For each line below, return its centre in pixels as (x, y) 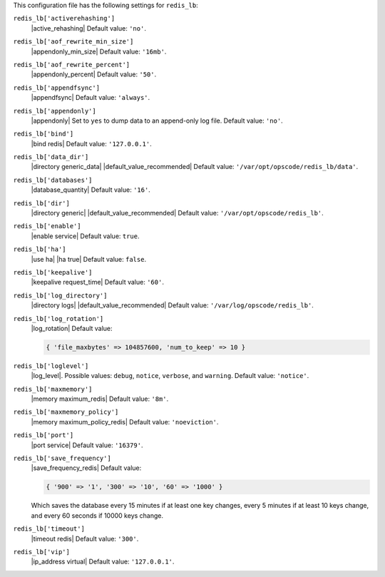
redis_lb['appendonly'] (55, 111)
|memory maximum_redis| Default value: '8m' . (100, 399)
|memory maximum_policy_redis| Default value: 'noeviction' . (125, 422)
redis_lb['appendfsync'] (56, 88)
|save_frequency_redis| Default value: (86, 468)
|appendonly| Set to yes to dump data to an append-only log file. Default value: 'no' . (157, 121)
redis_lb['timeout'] (49, 529)
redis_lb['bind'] (43, 134)
